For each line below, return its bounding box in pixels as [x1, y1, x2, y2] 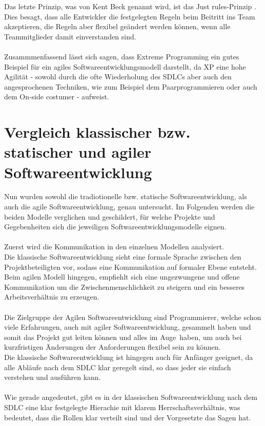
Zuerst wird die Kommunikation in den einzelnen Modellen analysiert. [4, 241, 224, 252]
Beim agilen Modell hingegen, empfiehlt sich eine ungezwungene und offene [4, 271, 240, 282]
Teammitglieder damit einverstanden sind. [4, 31, 136, 41]
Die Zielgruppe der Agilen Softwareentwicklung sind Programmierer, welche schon [4, 311, 261, 322]
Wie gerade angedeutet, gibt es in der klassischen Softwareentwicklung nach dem [4, 392, 257, 402]
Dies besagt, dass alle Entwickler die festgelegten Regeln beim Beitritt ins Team [4, 11, 255, 22]
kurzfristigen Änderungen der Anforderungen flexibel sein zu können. [4, 342, 221, 352]
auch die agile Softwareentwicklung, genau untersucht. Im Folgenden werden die [4, 201, 255, 212]
